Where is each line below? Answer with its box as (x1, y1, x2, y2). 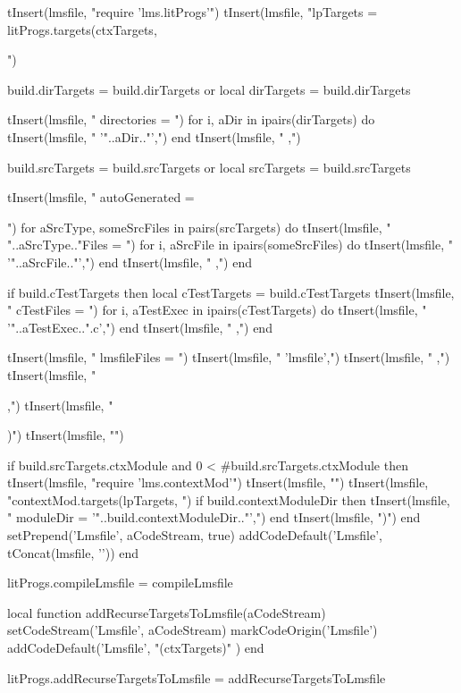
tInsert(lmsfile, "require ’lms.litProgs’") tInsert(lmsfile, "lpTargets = (7, 3, 378, 21)
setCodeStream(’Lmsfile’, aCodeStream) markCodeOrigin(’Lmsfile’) (7, 621, 378, 639)
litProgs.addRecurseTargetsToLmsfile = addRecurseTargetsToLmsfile (7, 668, 386, 687)
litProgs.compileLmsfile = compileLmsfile (7, 573, 233, 592)
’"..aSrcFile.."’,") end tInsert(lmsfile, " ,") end (7, 252, 252, 271)
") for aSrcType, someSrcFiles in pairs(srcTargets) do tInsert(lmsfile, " (7, 217, 391, 236)
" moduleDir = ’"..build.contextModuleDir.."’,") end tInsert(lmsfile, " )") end (7, 508, 421, 527)
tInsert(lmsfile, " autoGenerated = (7, 188, 195, 207)
